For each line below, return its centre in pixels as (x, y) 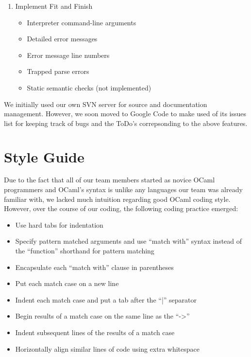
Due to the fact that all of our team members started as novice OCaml (109, 180)
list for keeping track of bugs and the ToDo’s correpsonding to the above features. (126, 123)
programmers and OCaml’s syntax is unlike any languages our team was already (123, 189)
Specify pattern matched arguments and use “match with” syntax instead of (129, 241)
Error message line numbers (68, 55)
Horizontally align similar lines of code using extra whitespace (107, 348)
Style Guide (44, 156)
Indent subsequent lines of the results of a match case (95, 332)
